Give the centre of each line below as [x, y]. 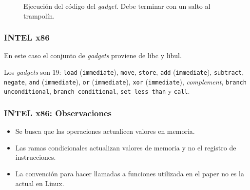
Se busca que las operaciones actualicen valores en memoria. [105, 131]
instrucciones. [36, 157]
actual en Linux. [40, 183]
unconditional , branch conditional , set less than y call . [97, 91]
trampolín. [39, 15]
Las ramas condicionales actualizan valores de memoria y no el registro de [126, 147]
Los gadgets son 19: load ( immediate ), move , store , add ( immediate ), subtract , [124, 72]
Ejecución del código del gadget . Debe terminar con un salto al [117, 6]
